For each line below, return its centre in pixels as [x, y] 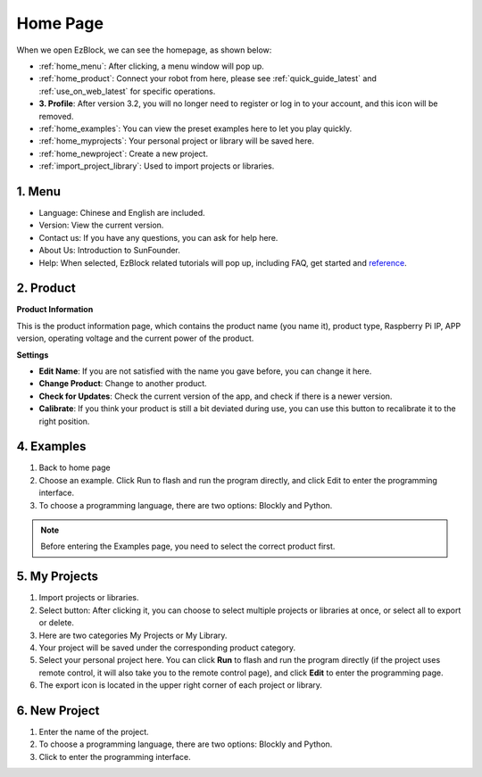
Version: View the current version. [101, 225]
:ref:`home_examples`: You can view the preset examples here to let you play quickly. [195, 128]
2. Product [46, 289]
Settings [33, 355]
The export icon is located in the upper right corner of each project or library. [181, 685]
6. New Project [58, 711]
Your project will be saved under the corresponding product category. [167, 648]
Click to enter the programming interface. [115, 756]
